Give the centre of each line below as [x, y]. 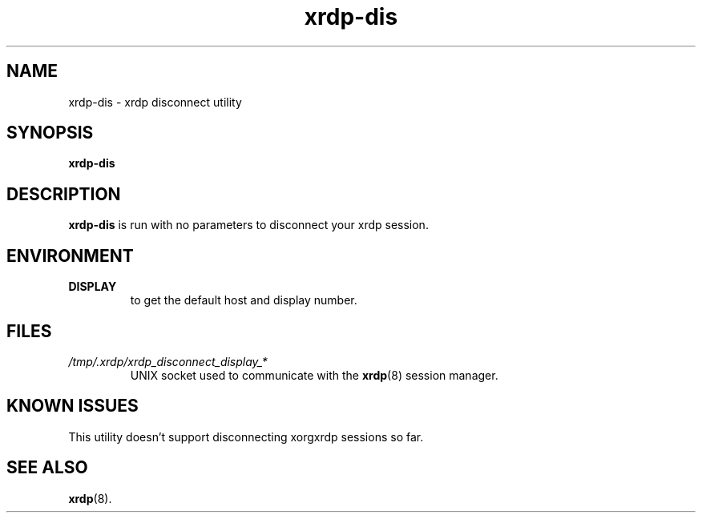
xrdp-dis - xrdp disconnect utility [155, 102]
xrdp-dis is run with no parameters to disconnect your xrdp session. [248, 225]
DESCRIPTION [64, 194]
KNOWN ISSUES [73, 406]
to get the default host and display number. [244, 300]
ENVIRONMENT [70, 255]
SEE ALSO [47, 468]
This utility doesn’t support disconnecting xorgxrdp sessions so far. [246, 437]
